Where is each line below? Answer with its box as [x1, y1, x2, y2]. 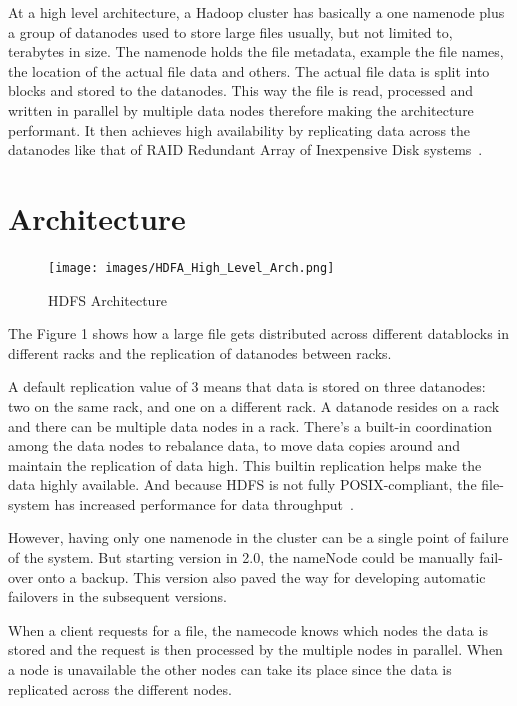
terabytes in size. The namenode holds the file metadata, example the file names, [8, 41, 504, 62]
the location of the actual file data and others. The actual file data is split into [8, 60, 490, 81]
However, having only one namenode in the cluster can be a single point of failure [8, 527, 509, 548]
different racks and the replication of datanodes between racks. [8, 342, 392, 363]
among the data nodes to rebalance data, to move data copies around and [8, 435, 461, 456]
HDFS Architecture [48, 289, 168, 310]
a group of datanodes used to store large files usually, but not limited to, [8, 21, 453, 42]
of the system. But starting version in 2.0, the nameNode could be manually [8, 547, 475, 568]
